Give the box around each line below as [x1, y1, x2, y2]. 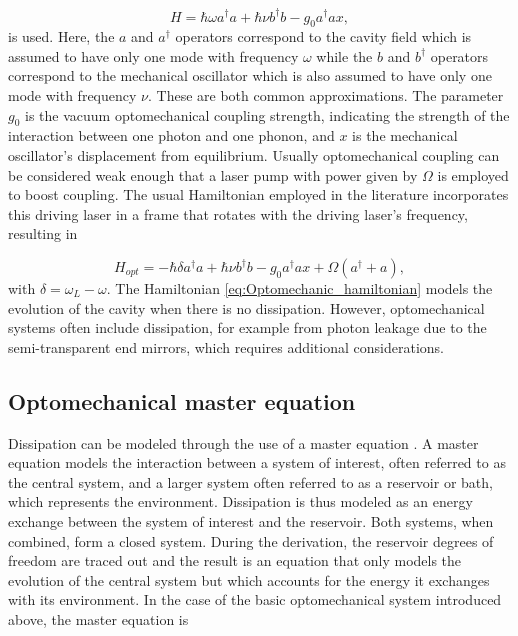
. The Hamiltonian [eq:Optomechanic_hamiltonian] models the [106, 278, 493, 299]
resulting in [8, 223, 78, 244]
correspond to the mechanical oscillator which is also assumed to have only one [8, 65, 492, 86]
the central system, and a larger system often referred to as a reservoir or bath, [8, 471, 493, 492]
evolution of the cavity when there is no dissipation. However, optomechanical [8, 297, 485, 318]
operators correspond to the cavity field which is [175, 26, 472, 47]
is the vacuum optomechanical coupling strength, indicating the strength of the [25, 104, 510, 125]
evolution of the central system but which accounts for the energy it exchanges [8, 569, 490, 590]
